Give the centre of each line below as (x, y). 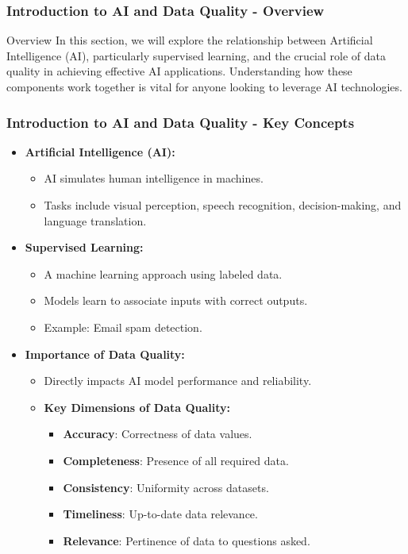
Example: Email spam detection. (123, 327)
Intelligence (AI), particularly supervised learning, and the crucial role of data (196, 55)
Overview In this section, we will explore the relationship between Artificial (190, 40)
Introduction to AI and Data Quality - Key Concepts (181, 122)
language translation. (95, 220)
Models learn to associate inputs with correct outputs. (176, 300)
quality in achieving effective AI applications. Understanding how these (179, 71)
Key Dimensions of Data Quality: (137, 407)
